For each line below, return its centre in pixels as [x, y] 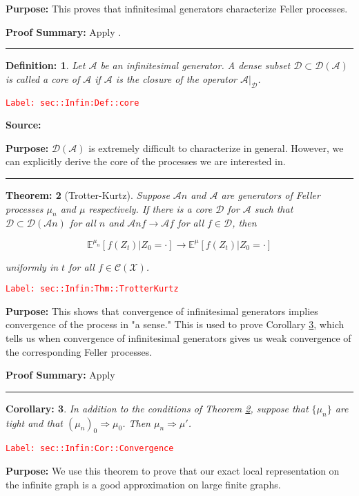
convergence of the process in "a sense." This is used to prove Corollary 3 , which [175, 324]
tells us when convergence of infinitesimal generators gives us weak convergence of [178, 337]
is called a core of [43, 78]
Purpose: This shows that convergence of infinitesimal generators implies [162, 311]
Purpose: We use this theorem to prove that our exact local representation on [173, 470]
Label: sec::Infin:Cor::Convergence [90, 449]
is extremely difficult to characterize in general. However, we [216, 147]
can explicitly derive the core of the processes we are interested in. [146, 161]
